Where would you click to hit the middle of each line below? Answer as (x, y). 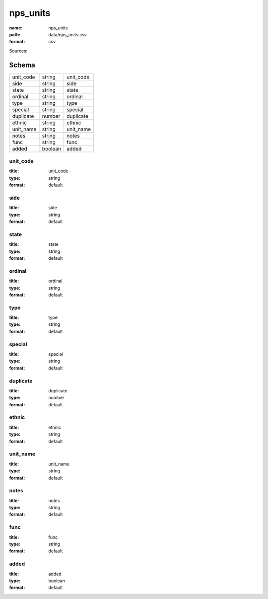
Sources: (18, 51)
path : (15, 34)
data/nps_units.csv (67, 34)
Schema (22, 65)
